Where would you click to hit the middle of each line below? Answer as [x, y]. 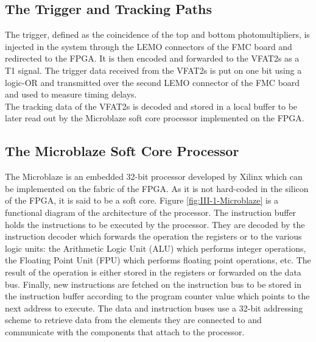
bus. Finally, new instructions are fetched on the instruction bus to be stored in [153, 284]
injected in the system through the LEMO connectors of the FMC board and [149, 46]
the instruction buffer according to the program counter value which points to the [157, 296]
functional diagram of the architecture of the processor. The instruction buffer [151, 212]
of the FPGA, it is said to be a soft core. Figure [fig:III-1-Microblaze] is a [142, 200]
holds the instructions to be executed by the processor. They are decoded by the [155, 224]
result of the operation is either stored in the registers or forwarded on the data [153, 272]
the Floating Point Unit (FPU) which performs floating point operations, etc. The [158, 260]
